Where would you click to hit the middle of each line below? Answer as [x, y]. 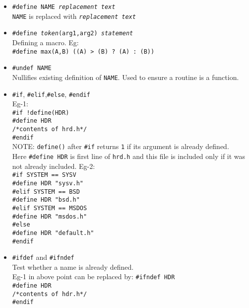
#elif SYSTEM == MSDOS [50, 208]
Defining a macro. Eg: [45, 42]
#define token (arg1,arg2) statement [73, 34]
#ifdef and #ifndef [43, 257]
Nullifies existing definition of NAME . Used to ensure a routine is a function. [125, 77]
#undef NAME [32, 68]
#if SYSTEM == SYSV [44, 175]
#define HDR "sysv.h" [48, 183]
